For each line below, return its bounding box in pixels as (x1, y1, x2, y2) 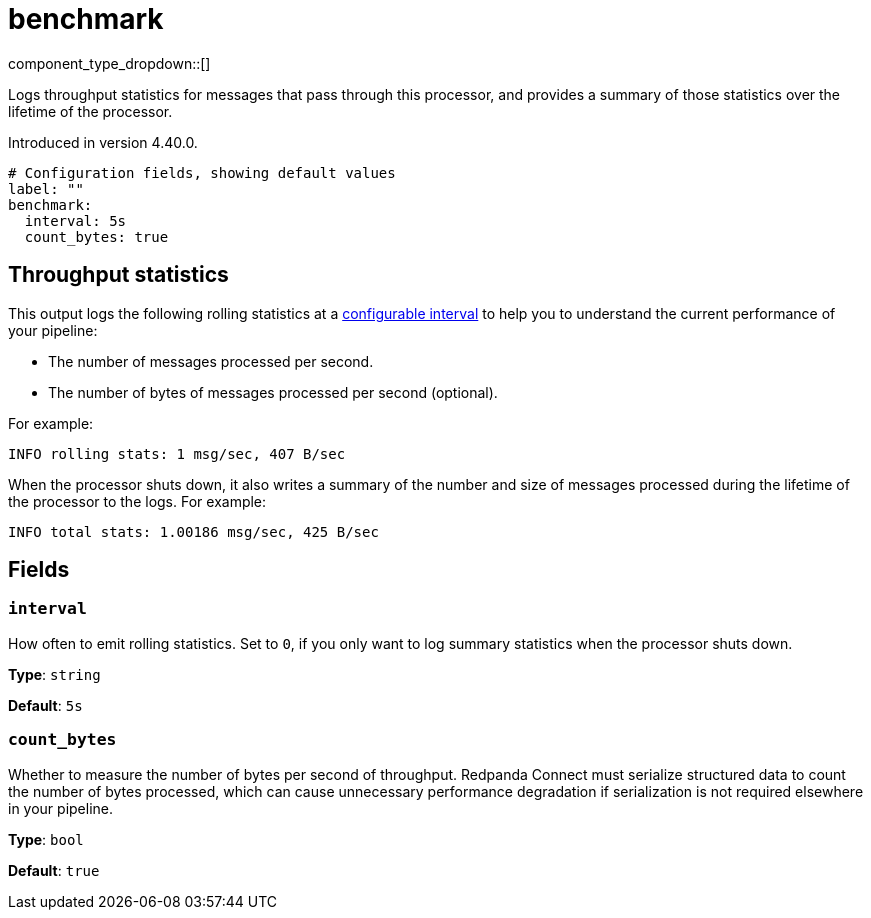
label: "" (8, 180, 84, 197)
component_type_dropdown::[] (8, 54, 211, 72)
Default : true (8, 861, 100, 879)
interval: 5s (24, 212, 127, 229)
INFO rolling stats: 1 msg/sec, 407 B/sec (8, 445, 346, 462)
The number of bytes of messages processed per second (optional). (48, 383, 498, 401)
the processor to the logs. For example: (8, 492, 267, 510)
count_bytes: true (24, 228, 169, 245)
